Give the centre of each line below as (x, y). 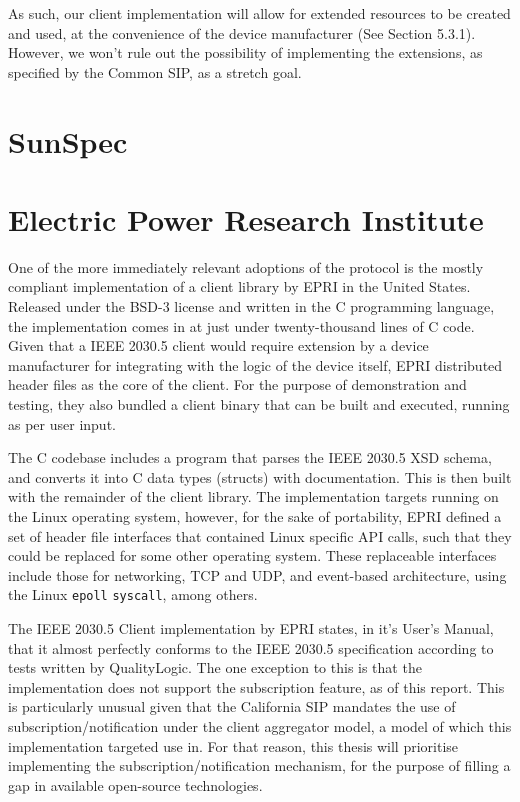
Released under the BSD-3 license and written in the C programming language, (251, 306)
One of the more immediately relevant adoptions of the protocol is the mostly (246, 266)
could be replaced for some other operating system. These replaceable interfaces (252, 555)
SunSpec (68, 140)
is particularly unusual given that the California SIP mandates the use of (232, 706)
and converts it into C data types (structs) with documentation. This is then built (260, 476)
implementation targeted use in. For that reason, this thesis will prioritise (233, 745)
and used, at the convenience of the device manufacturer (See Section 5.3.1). (242, 32)
